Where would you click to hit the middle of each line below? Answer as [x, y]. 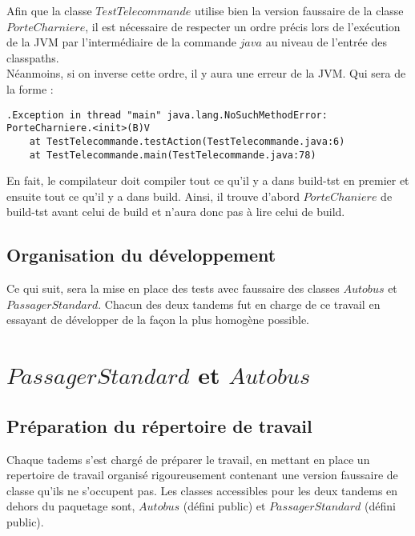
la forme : [30, 88]
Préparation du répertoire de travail [159, 425]
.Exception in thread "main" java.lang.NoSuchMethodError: [167, 115]
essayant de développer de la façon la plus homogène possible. [158, 320]
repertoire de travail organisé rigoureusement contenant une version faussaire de [202, 475]
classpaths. [33, 57]
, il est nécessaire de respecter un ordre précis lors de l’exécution [243, 26]
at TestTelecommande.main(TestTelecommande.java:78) [173, 155]
